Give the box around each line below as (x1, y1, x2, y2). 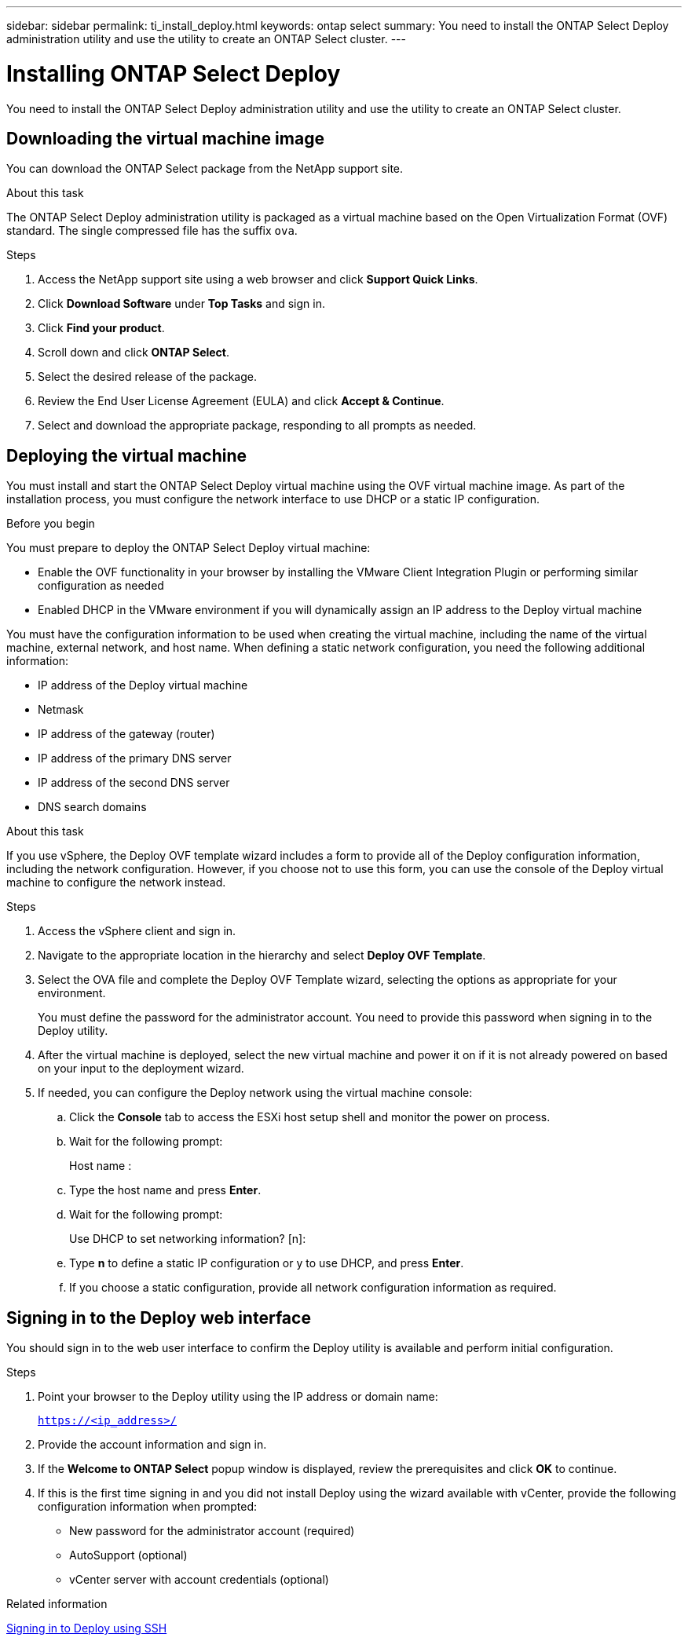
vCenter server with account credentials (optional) (69, 1573, 329, 1587)
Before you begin (6, 517, 95, 531)
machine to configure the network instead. (6, 875, 226, 890)
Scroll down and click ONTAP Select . (38, 345, 230, 360)
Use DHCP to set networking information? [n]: (69, 1232, 306, 1246)
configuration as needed (38, 579, 164, 593)
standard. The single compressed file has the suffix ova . (6, 224, 298, 238)
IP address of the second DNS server (38, 776, 230, 790)
